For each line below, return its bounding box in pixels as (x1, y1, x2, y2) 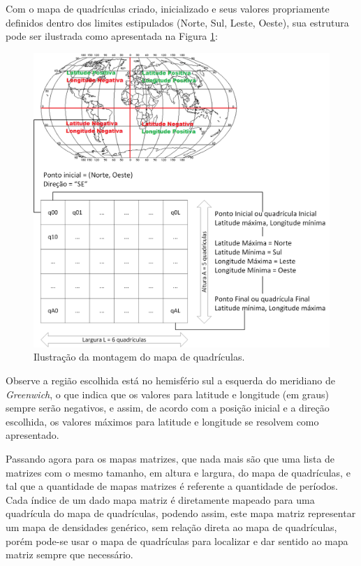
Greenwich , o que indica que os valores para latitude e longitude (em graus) (6, 386, 329, 401)
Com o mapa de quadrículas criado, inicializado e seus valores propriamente (6, 1, 330, 15)
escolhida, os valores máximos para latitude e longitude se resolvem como (6, 414, 319, 428)
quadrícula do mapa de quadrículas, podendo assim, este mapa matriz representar (6, 506, 356, 521)
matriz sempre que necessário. (6, 547, 133, 562)
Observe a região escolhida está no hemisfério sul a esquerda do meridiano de (6, 373, 335, 388)
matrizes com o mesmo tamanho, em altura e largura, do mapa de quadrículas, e (6, 465, 351, 479)
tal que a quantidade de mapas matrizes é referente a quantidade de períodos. (6, 479, 338, 493)
